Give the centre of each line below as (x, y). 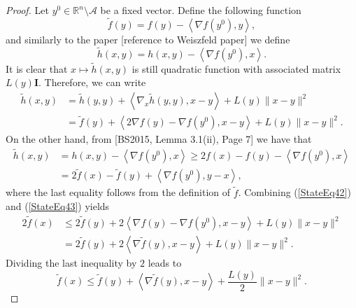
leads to (165, 263)
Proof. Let (27, 10)
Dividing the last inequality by (71, 263)
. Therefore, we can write (92, 82)
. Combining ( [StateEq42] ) (294, 192)
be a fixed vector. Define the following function (201, 10)
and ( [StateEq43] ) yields (58, 206)
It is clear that (37, 68)
